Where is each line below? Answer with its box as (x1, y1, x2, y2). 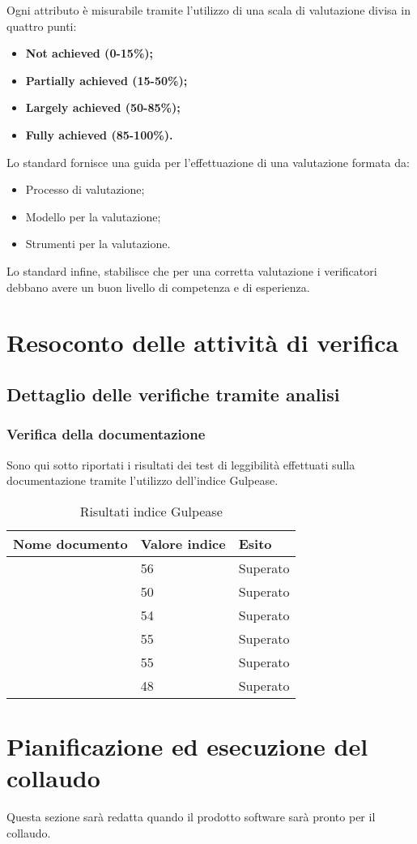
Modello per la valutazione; (25, 208, 161, 225)
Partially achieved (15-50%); (25, 71, 188, 88)
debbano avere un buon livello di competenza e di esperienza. (6, 278, 310, 295)
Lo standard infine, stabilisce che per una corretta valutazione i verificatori (6, 262, 377, 279)
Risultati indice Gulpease (79, 501, 223, 521)
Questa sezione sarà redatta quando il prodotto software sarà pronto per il (6, 808, 376, 825)
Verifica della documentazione (6, 424, 206, 444)
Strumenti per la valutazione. (25, 235, 171, 252)
